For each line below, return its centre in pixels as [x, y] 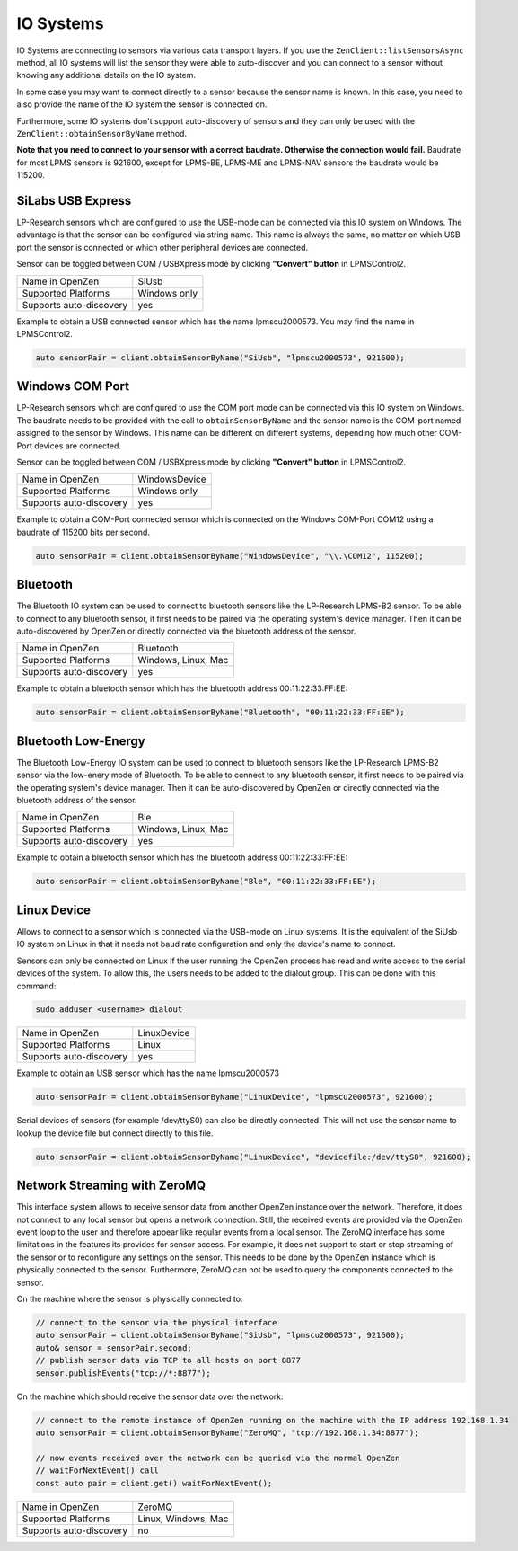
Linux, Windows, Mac [183, 1519]
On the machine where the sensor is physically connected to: [130, 1299]
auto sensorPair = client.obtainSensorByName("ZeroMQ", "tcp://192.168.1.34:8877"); [227, 1432]
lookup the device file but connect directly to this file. [115, 1133]
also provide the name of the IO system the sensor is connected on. [142, 104]
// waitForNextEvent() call [97, 1471]
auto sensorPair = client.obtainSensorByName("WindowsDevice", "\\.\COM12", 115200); [229, 556]
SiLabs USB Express [74, 201]
